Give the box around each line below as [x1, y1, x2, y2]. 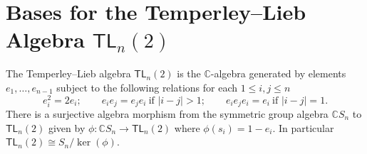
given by [48, 120, 86, 135]
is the [177, 66, 201, 81]
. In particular [272, 120, 334, 135]
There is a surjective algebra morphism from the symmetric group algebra [6, 106, 329, 121]
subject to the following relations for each [56, 79, 238, 94]
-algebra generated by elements [210, 66, 346, 81]
